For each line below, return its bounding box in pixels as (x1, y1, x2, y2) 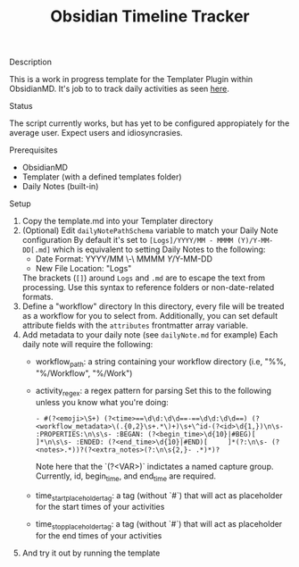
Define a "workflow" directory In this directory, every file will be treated (21, 301, 285, 312)
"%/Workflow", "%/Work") (35, 368, 133, 379)
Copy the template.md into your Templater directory (21, 216, 213, 227)
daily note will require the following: (21, 339, 154, 350)
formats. (21, 292, 54, 303)
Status (9, 101, 33, 112)
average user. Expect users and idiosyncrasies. (9, 128, 183, 138)
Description (9, 56, 52, 68)
